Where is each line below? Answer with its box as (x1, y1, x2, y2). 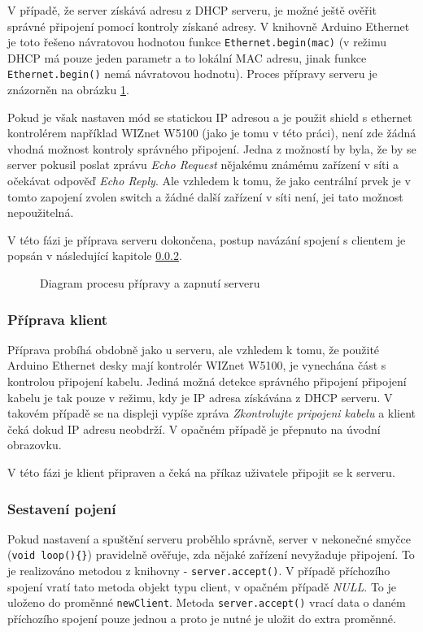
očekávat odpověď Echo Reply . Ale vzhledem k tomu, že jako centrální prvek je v (7, 172, 411, 189)
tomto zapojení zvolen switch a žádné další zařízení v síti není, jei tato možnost (7, 188, 403, 205)
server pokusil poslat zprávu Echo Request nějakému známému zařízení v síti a (7, 156, 399, 173)
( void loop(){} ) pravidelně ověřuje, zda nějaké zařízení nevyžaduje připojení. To (7, 546, 415, 563)
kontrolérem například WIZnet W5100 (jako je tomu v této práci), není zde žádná (7, 124, 416, 141)
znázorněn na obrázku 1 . (7, 81, 129, 98)
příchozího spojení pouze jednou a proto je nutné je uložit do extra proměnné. (7, 609, 396, 626)
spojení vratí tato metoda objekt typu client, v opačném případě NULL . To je (7, 578, 397, 595)
